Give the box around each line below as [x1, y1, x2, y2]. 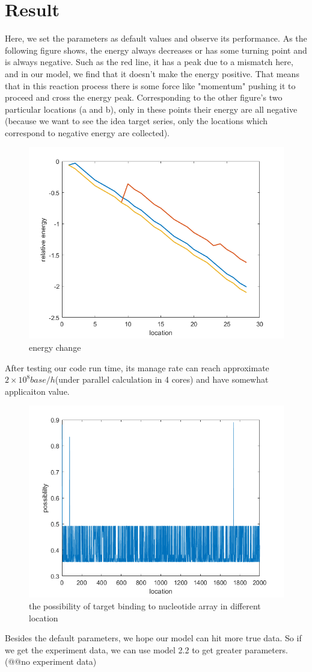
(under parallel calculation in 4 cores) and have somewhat [55, 373, 269, 386]
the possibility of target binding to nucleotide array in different [29, 600, 261, 612]
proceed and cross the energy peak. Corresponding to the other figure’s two [5, 91, 283, 104]
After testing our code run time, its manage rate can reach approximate [5, 361, 269, 374]
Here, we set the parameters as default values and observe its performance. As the [5, 32, 307, 45]
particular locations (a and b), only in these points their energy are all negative [5, 102, 298, 115]
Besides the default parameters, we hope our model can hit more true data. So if [5, 632, 302, 644]
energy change [29, 341, 81, 354]
